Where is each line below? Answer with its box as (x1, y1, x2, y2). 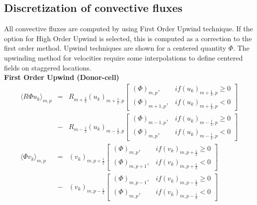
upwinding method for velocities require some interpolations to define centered (4, 52, 243, 63)
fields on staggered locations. (4, 62, 91, 72)
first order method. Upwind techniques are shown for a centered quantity (4, 43, 226, 53)
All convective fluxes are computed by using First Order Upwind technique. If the (4, 23, 253, 34)
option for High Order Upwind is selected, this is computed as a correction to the (4, 33, 252, 43)
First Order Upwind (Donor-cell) (4, 72, 119, 82)
